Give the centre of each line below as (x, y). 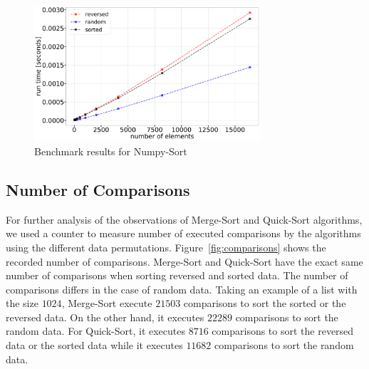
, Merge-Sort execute (107, 303)
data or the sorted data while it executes (94, 345)
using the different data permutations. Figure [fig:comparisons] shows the (166, 247)
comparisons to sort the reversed (283, 331)
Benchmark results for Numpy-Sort (111, 151)
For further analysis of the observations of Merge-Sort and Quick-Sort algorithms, (184, 219)
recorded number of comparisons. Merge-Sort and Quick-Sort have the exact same (184, 261)
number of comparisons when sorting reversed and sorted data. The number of (177, 275)
